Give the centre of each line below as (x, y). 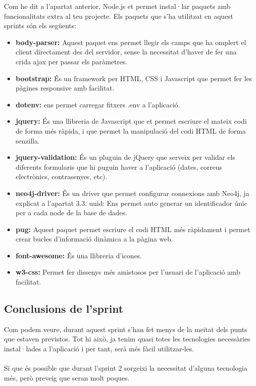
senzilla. (28, 140)
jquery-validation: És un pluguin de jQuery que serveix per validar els (125, 157)
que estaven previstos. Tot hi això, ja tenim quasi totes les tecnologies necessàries (127, 339)
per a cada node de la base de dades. (71, 213)
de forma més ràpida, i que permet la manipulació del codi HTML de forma (131, 130)
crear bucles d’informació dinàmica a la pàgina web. (94, 239)
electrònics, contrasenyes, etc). (61, 176)
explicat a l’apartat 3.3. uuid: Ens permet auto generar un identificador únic (131, 203)
